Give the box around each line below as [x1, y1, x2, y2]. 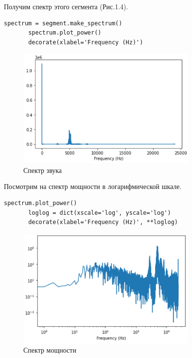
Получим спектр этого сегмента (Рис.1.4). [4, 1, 128, 11]
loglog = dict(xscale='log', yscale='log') [28, 209, 171, 216]
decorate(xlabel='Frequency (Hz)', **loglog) [28, 219, 178, 226]
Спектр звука [23, 165, 62, 175]
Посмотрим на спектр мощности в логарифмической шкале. [4, 181, 182, 191]
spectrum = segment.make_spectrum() [4, 19, 122, 27]
